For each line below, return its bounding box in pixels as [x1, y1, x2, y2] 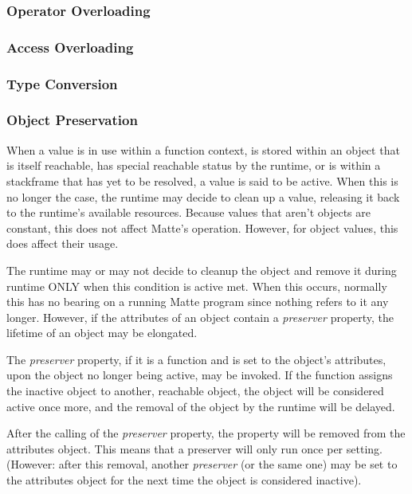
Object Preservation [6, 110, 138, 130]
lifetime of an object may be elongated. [6, 324, 198, 341]
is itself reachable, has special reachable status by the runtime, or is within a [6, 157, 381, 174]
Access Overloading [6, 37, 134, 57]
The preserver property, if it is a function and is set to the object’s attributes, [6, 351, 386, 367]
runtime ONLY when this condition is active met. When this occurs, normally [6, 277, 387, 294]
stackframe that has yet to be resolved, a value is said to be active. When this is [6, 172, 398, 189]
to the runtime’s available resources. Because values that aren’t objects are [6, 204, 371, 221]
